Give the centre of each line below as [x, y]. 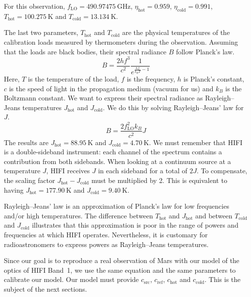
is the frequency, [151, 79]
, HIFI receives [68, 171]
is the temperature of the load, [73, 79]
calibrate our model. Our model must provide [71, 279]
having [14, 190]
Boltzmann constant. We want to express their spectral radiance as [103, 98]
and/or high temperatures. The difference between [78, 215]
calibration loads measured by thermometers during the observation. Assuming [121, 41]
